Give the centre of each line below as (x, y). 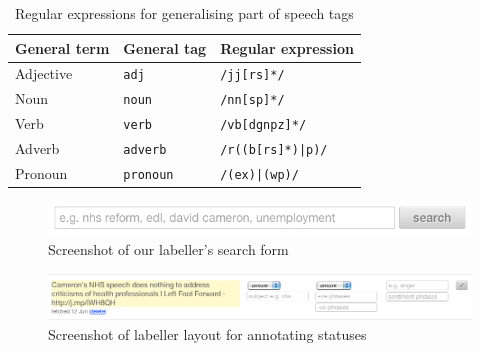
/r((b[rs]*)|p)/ (274, 150)
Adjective (44, 73)
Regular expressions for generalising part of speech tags (184, 13)
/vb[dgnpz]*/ (263, 125)
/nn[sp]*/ (252, 100)
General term (62, 47)
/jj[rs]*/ (252, 75)
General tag (165, 47)
